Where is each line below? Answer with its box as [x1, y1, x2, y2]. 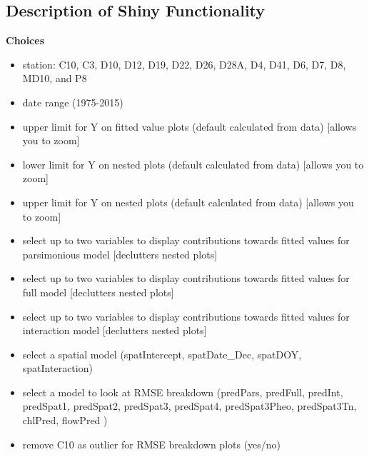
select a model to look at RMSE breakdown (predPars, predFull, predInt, [22, 384, 343, 399]
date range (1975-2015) [22, 94, 123, 109]
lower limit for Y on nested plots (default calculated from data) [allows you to [22, 156, 364, 171]
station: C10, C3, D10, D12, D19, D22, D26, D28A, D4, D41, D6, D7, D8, [22, 56, 346, 71]
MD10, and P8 [22, 71, 87, 86]
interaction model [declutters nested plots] [22, 323, 207, 338]
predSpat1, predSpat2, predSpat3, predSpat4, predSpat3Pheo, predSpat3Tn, [22, 398, 357, 413]
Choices [6, 33, 44, 48]
